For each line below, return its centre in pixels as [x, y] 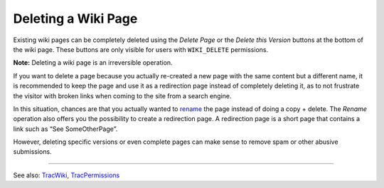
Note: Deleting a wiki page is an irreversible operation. [93, 63]
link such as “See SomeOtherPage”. [65, 129]
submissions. [33, 152]
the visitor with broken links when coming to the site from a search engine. [122, 95]
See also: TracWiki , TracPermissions [66, 175]
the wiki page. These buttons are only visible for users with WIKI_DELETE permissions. [141, 49]
